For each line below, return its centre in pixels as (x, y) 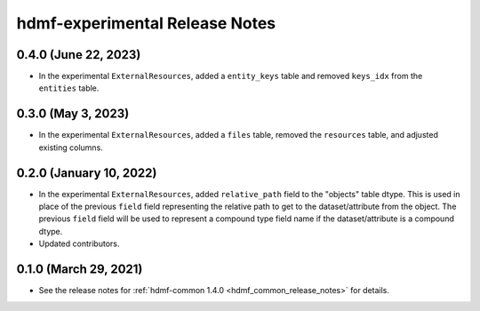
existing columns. (71, 148)
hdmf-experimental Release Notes (146, 23)
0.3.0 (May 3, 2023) (73, 114)
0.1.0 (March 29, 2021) (80, 270)
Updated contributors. (79, 243)
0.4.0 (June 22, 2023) (79, 55)
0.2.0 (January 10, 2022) (87, 173)
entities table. (69, 88)
